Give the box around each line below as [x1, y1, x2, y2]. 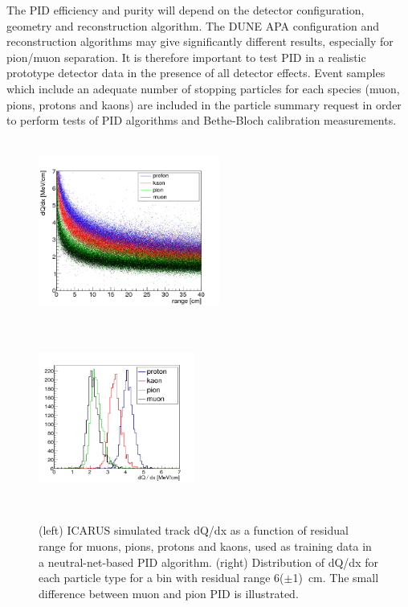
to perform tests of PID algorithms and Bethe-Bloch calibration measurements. [6, 112, 397, 129]
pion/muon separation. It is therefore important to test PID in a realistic [6, 48, 366, 65]
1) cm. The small [292, 569, 379, 586]
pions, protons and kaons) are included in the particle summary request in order [6, 96, 402, 113]
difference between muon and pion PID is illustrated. [39, 584, 299, 601]
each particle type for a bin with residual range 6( [39, 569, 284, 586]
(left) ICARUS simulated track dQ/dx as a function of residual [39, 522, 349, 539]
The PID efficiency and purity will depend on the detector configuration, [6, 2, 365, 18]
